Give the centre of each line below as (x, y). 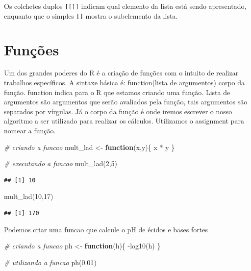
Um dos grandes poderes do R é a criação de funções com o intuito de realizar (121, 73)
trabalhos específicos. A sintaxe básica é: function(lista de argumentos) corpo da (125, 83)
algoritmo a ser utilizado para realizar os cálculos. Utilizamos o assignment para (124, 121)
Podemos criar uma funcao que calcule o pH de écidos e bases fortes (106, 229)
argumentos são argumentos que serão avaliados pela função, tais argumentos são (126, 102)
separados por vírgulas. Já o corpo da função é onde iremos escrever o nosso (118, 111)
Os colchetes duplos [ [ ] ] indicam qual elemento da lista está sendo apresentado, (125, 6)
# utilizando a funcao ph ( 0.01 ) (50, 262)
